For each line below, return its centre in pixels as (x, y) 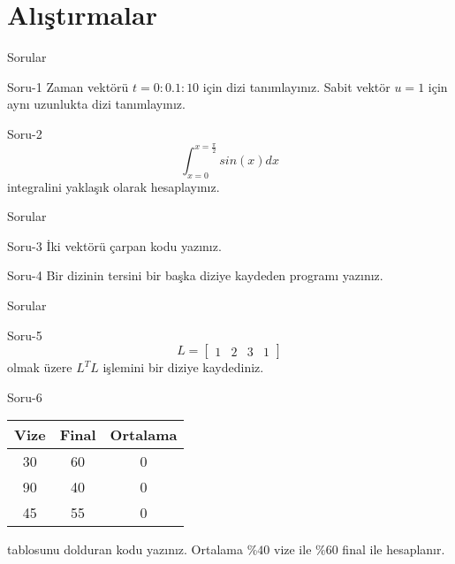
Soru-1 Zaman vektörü (68, 86)
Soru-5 (25, 335)
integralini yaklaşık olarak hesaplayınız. (114, 186)
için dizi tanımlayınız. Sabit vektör (296, 86)
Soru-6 (25, 396)
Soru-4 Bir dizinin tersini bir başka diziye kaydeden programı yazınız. (195, 275)
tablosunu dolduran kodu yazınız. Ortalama (125, 549)
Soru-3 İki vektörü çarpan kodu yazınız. (114, 245)
